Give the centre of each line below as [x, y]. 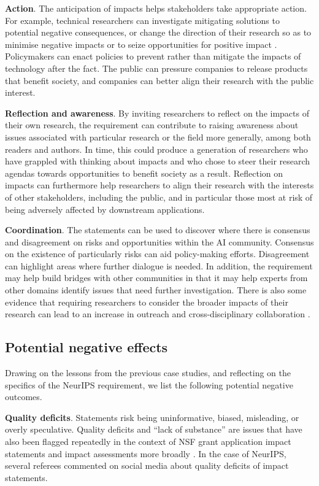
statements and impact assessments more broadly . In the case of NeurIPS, [146, 453]
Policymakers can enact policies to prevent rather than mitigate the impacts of [153, 56]
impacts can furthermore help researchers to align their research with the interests [159, 185]
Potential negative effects [86, 347]
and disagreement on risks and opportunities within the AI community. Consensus [159, 241]
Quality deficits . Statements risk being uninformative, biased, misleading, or [152, 417]
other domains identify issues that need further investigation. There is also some [156, 290]
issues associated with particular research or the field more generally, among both [158, 137]
